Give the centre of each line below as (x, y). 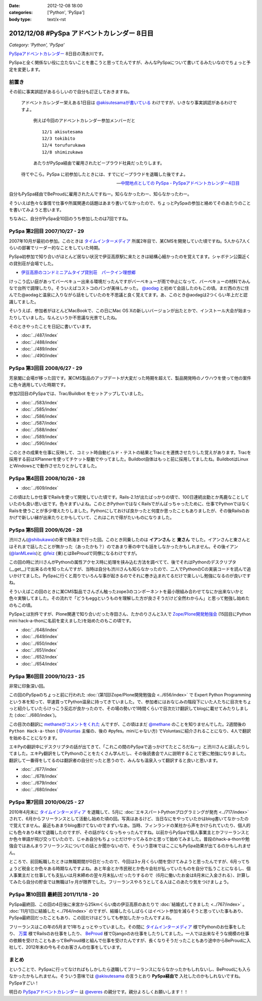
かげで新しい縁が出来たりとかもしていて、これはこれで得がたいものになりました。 (92, 517)
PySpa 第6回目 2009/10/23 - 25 (47, 676)
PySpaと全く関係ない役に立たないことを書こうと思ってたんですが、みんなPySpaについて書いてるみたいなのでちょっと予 (130, 63)
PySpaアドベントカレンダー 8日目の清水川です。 (57, 54)
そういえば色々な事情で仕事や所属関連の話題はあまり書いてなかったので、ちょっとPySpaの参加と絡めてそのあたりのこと (130, 203)
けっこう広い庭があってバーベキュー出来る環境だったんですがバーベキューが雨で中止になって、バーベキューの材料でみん (130, 281)
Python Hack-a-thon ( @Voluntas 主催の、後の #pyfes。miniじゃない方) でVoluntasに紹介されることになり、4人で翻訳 (130, 731)
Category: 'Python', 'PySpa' (37, 45)
